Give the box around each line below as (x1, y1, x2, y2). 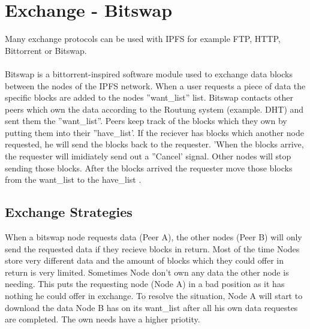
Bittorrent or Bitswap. (5, 44, 87, 56)
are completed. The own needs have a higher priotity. (5, 313, 200, 325)
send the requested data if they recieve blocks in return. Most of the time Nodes (5, 242, 300, 255)
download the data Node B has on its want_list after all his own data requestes (5, 301, 298, 313)
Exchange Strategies (5, 203, 133, 221)
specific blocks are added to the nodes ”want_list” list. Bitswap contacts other (5, 91, 294, 104)
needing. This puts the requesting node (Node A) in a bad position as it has (5, 277, 285, 290)
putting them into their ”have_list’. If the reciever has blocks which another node (5, 126, 304, 138)
